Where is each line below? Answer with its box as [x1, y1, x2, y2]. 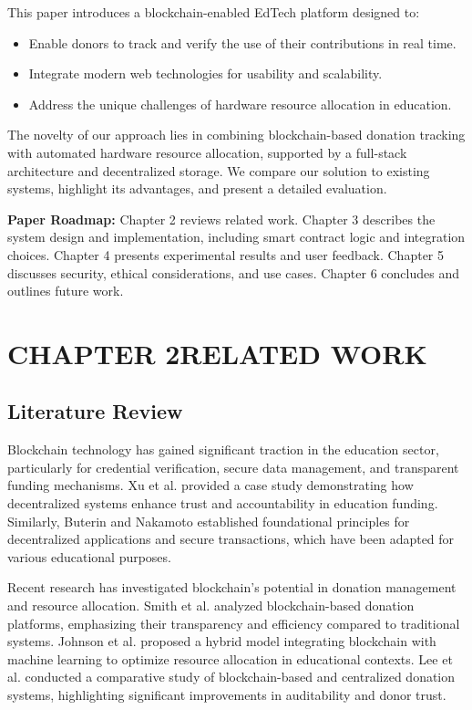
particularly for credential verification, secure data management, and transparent [7, 457, 459, 476]
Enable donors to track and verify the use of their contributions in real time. [28, 33, 457, 52]
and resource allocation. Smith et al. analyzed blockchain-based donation [7, 596, 415, 615]
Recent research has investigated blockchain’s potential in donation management [7, 578, 457, 597]
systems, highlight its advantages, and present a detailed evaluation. [7, 179, 387, 198]
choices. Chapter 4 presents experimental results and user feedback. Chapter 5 [7, 245, 444, 264]
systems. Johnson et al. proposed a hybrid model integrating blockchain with [7, 632, 436, 651]
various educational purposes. [7, 547, 171, 566]
